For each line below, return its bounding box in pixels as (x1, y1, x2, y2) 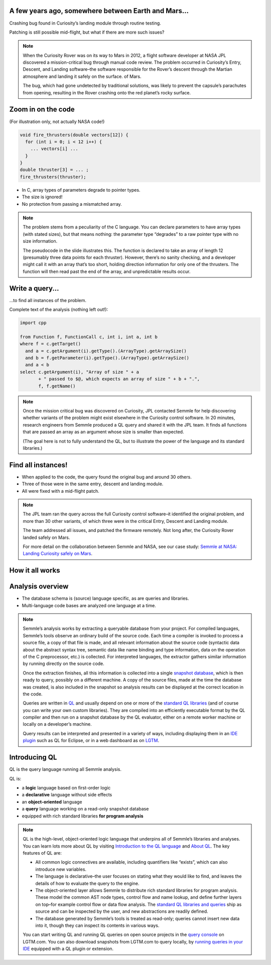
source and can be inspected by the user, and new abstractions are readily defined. (35, 908, 208, 914)
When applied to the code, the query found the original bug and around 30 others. (22, 474, 192, 480)
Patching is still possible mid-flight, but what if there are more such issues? (9, 29, 165, 35)
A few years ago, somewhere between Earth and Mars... (9, 7, 189, 15)
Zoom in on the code (9, 105, 75, 114)
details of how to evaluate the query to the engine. (35, 880, 140, 886)
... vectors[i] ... (30, 146, 79, 152)
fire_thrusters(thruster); (20, 174, 86, 180)
